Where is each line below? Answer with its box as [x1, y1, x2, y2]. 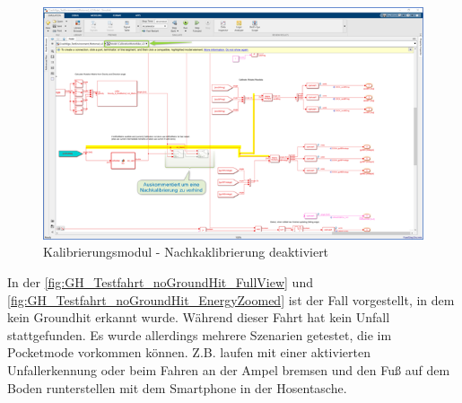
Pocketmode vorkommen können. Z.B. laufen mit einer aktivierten [7, 343, 370, 362]
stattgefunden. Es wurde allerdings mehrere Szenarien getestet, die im [7, 325, 392, 344]
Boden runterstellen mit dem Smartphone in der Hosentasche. [7, 378, 347, 397]
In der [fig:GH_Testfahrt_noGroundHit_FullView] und [7, 272, 313, 291]
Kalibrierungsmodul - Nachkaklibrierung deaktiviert [43, 242, 329, 261]
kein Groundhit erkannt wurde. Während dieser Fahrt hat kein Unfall [7, 308, 390, 327]
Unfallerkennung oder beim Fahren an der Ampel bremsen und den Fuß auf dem [7, 360, 450, 379]
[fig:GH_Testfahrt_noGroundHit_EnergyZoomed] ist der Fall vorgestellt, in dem [7, 290, 455, 309]
